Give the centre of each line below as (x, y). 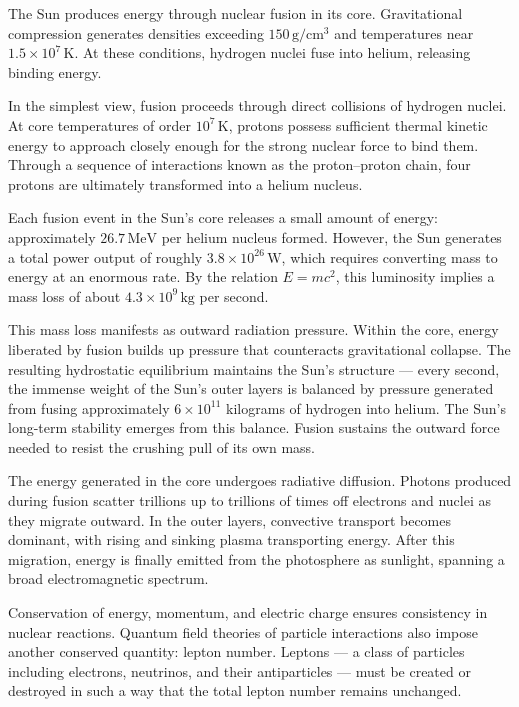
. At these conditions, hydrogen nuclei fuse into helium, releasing (272, 52)
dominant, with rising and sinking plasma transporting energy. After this (231, 539)
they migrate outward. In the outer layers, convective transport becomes (229, 519)
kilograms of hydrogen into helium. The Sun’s (366, 407)
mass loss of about (64, 295)
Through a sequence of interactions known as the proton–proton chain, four (239, 164)
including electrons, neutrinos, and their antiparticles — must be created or (239, 670)
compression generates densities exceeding (136, 32)
